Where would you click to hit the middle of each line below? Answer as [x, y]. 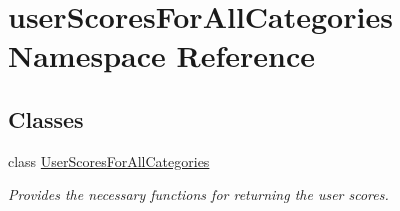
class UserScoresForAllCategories [109, 160]
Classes [46, 118]
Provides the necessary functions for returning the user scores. [198, 194]
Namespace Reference [161, 55]
